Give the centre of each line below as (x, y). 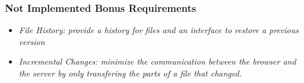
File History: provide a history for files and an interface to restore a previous (159, 30)
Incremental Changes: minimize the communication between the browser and (157, 61)
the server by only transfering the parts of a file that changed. (130, 73)
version (32, 41)
